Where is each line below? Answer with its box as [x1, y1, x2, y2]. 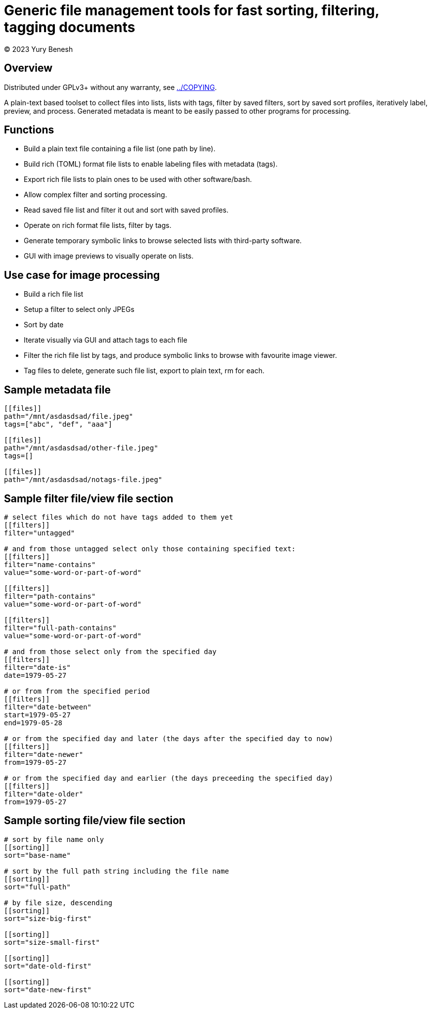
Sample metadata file [4, 383, 111, 396]
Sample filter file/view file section [4, 492, 173, 505]
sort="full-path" [4, 882, 71, 891]
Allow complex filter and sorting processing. [24, 190, 167, 199]
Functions [4, 124, 54, 136]
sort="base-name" [4, 851, 71, 859]
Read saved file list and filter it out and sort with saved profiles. [24, 206, 229, 215]
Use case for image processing [4, 268, 160, 281]
